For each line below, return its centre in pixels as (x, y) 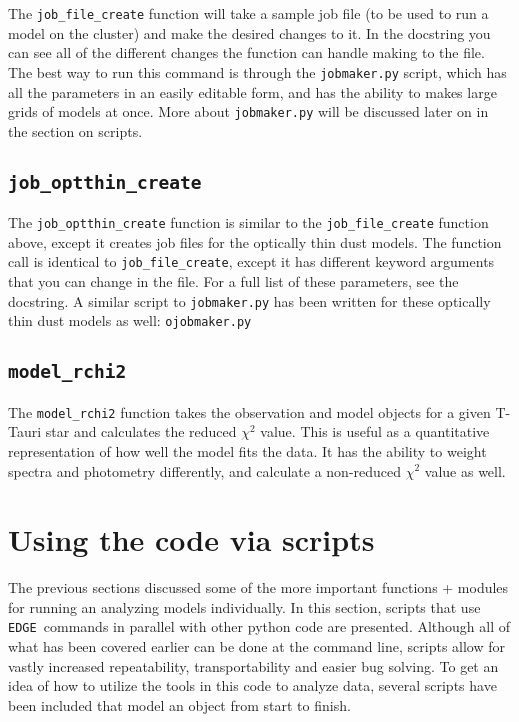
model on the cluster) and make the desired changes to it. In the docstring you (249, 32)
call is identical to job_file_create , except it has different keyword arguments (251, 261)
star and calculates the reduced (141, 431)
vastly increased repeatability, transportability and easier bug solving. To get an (253, 665)
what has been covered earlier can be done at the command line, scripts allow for (256, 646)
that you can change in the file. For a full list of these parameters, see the (233, 281)
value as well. (465, 470)
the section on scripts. (75, 130)
